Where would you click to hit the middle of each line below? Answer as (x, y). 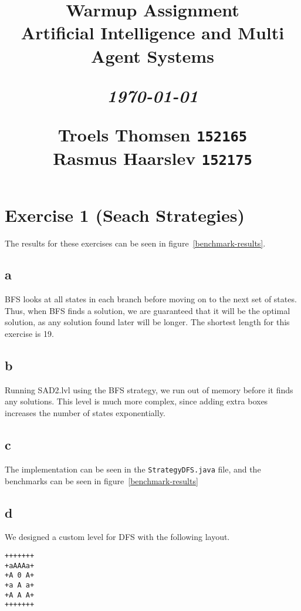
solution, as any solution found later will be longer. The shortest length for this (147, 322)
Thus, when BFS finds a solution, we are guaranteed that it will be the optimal (148, 310)
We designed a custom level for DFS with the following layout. (117, 537)
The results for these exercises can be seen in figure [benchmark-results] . (135, 243)
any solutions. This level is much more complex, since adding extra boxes (136, 401)
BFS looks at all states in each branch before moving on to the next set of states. (151, 299)
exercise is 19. (29, 334)
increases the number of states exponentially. (85, 413)
